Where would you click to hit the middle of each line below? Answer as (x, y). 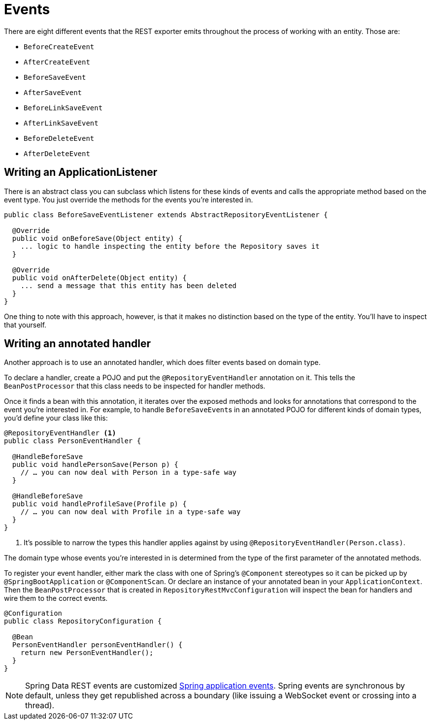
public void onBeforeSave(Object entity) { (97, 238)
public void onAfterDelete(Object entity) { (99, 278)
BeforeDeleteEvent (59, 138)
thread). (40, 706)
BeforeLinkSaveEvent (63, 108)
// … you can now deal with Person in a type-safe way (129, 473)
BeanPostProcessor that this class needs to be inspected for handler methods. (135, 386)
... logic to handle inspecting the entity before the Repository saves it (170, 246)
